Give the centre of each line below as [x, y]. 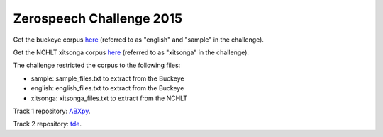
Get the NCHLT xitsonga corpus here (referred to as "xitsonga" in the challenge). [131, 52]
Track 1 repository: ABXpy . [52, 111]
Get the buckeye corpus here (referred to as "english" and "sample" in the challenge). [138, 40]
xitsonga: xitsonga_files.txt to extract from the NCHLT [109, 98]
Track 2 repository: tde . [47, 124]
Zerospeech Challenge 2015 [98, 18]
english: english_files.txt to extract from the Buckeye [107, 88]
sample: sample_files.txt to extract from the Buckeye [107, 78]
